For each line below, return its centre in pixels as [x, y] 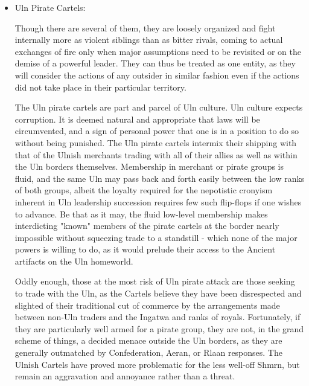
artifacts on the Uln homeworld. [74, 261]
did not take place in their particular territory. [100, 87]
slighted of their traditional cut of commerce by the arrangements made [147, 305]
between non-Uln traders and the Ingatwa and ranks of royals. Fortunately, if [158, 317]
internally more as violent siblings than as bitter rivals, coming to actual [149, 40]
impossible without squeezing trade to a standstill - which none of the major [156, 237]
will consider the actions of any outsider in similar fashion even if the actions [157, 75]
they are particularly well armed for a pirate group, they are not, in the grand [159, 328]
